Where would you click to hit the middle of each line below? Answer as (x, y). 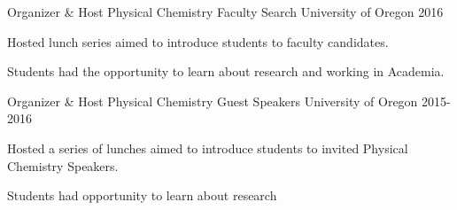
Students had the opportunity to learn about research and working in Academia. (226, 71)
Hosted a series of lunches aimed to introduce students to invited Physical (208, 148)
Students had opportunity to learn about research (142, 195)
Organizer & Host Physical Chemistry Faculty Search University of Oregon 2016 (225, 12)
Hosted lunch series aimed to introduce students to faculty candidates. (198, 41)
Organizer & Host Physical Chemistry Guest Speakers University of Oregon (213, 101)
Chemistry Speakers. (63, 165)
